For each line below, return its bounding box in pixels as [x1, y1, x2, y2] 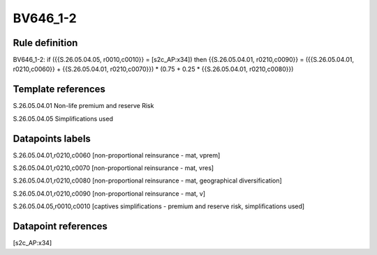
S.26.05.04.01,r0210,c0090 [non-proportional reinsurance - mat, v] [13, 189, 206, 198]
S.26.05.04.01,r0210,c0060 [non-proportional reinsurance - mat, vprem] [13, 150, 221, 160]
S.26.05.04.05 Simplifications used [13, 114, 113, 123]
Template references [13, 84, 106, 95]
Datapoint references [13, 220, 108, 233]
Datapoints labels [13, 132, 91, 144]
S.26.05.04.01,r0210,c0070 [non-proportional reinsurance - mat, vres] [13, 164, 214, 172]
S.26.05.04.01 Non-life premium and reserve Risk [13, 102, 154, 110]
